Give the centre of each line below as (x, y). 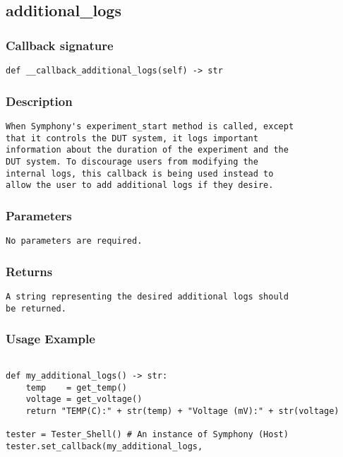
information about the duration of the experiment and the (147, 150)
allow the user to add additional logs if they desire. (140, 185)
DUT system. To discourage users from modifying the (132, 161)
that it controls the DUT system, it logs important (132, 138)
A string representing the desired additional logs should (147, 296)
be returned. (36, 308)
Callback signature (60, 45)
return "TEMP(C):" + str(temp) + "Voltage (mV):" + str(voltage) (182, 411)
